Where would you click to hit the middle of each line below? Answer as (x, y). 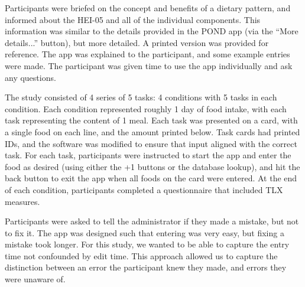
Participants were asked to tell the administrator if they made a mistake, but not (152, 221)
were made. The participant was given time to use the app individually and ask (149, 65)
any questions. (30, 77)
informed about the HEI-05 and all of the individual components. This (133, 19)
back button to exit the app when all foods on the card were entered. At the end (151, 178)
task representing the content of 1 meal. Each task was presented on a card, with (151, 120)
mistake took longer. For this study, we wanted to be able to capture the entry (147, 244)
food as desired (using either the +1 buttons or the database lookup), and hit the (152, 166)
